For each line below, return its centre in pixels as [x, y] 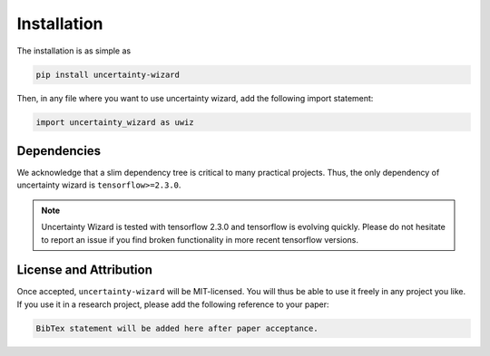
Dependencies [59, 151]
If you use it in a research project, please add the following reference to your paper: [173, 304]
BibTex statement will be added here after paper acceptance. [177, 328]
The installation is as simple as [74, 51]
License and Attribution [85, 270]
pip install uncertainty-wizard [108, 74]
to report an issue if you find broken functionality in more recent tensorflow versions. [200, 239]
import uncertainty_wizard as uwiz [115, 122]
